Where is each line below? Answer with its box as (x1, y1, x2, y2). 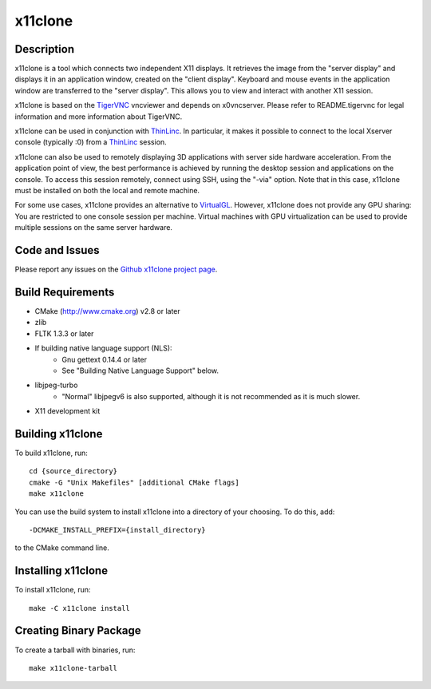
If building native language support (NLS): (34, 343, 172, 353)
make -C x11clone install (29, 604, 131, 612)
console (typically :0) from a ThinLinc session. (14, 137, 167, 147)
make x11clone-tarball (29, 663, 118, 672)
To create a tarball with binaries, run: (14, 645, 136, 655)
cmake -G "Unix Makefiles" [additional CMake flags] (29, 477, 239, 487)
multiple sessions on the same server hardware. (14, 223, 173, 232)
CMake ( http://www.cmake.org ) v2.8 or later (34, 306, 181, 315)
